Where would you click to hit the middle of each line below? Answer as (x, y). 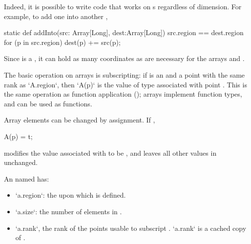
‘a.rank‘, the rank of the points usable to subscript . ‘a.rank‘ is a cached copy (131, 228)
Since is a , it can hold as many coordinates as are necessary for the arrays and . (124, 58)
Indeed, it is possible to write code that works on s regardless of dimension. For (123, 6)
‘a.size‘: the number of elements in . (69, 211)
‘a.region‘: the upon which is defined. (71, 195)
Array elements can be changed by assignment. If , (80, 120)
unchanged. (21, 162)
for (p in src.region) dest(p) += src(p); (62, 42)
